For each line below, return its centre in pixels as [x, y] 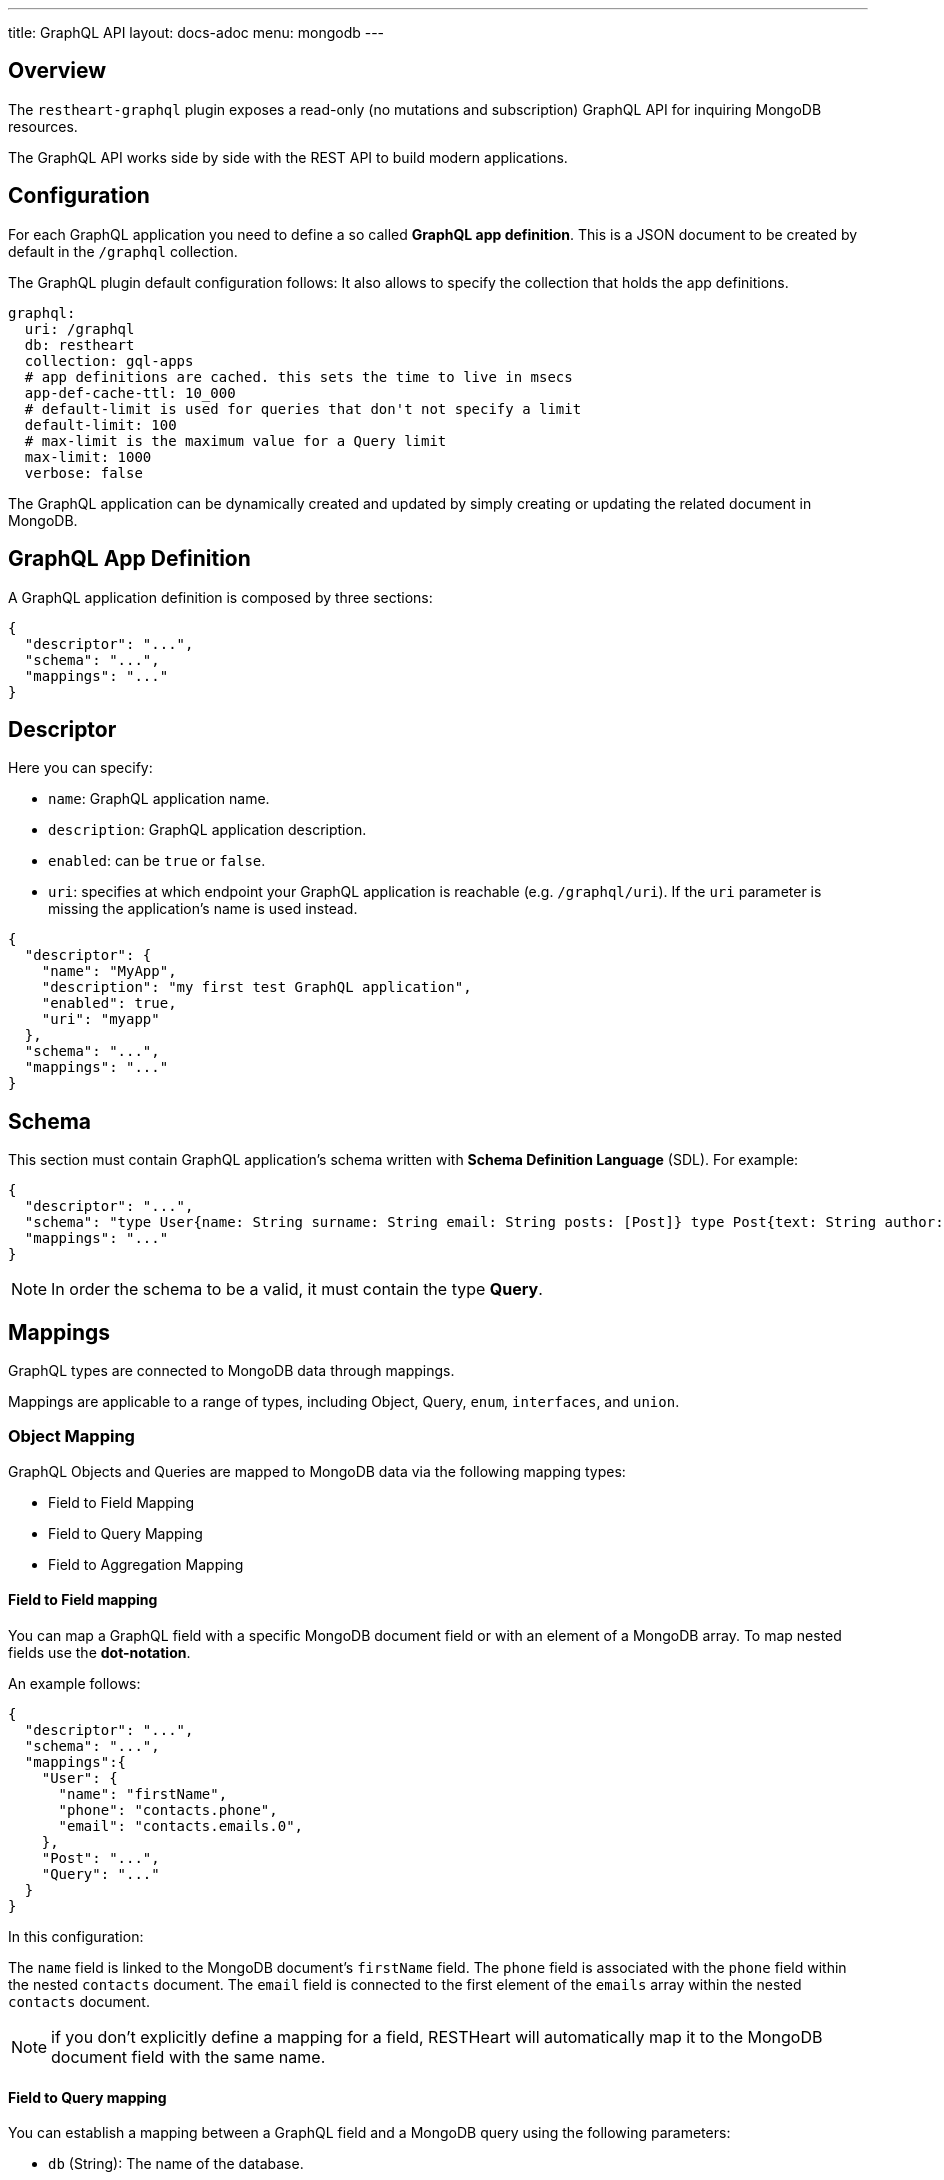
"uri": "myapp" [100, 1019]
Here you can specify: [80, 768]
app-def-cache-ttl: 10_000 [130, 392]
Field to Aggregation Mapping [146, 1564]
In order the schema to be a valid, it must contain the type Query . [297, 1289]
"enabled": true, [109, 1003]
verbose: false [83, 472]
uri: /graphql [79, 328]
